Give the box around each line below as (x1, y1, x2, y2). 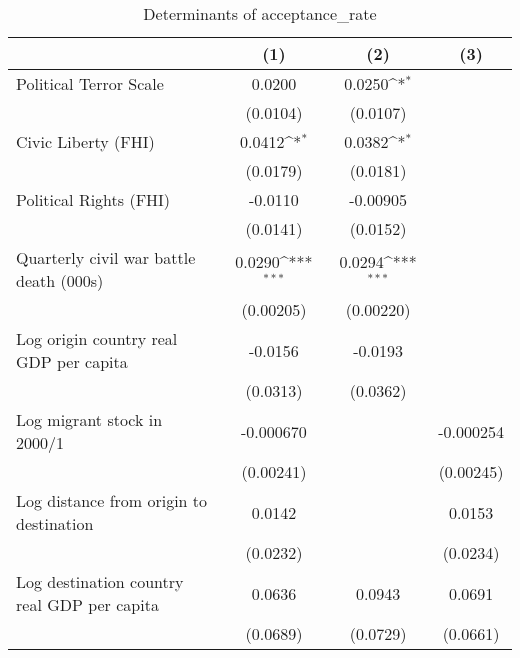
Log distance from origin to (16, 489, 208, 512)
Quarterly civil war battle (16, 246, 196, 269)
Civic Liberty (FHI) (16, 130, 155, 153)
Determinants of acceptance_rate (143, 2, 377, 25)
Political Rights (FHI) (16, 188, 171, 211)
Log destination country (16, 570, 184, 593)
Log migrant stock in (16, 408, 163, 431)
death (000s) (16, 269, 104, 292)
